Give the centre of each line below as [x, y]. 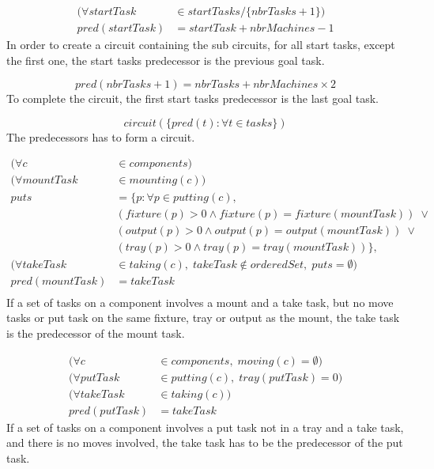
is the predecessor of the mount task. [96, 333]
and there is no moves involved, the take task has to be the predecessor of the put [205, 443]
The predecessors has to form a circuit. [101, 136]
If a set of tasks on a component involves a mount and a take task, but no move [200, 302]
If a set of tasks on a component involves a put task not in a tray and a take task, [205, 427]
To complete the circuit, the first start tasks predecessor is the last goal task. [192, 98]
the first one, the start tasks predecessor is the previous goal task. [166, 60]
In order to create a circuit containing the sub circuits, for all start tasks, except [201, 45]
